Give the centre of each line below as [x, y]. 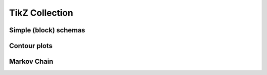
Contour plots [31, 46]
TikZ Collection [41, 13]
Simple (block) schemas [47, 30]
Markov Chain [31, 62]
